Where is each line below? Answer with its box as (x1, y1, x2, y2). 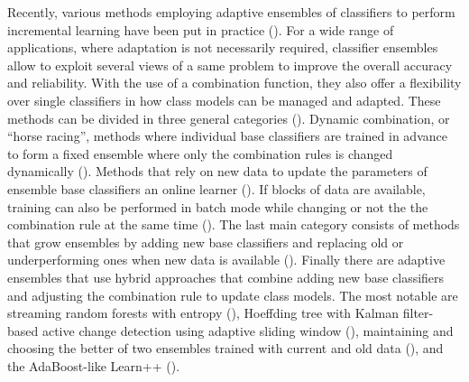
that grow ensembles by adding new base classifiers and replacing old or (7, 232, 404, 251)
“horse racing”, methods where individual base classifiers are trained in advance (7, 126, 447, 145)
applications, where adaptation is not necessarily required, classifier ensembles (7, 38, 438, 57)
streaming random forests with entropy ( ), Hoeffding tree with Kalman (7, 303, 400, 322)
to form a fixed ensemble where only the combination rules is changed (7, 144, 393, 163)
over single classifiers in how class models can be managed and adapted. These (7, 90, 441, 109)
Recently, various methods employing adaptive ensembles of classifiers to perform (7, 3, 455, 21)
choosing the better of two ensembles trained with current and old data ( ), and (7, 339, 444, 358)
